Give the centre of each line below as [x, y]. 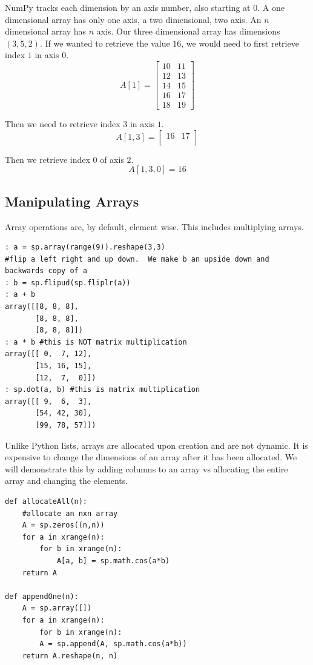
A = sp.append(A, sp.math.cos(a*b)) [113, 644]
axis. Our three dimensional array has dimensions [188, 31]
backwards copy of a [46, 271]
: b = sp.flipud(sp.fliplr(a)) [68, 283]
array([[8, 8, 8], [42, 307]
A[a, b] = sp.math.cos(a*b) [113, 561]
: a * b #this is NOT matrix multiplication [96, 342]
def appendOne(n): [42, 596]
